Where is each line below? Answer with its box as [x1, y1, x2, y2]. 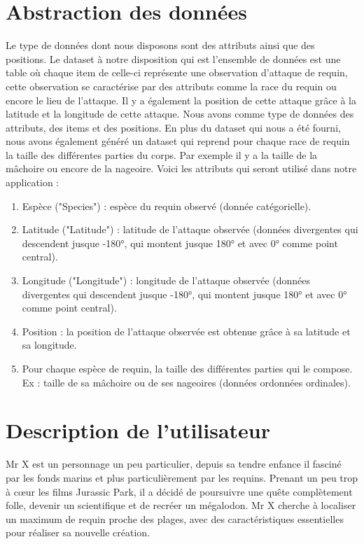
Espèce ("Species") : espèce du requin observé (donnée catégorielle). [22, 198, 311, 213]
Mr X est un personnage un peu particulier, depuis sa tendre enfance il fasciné [6, 456, 342, 471]
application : [6, 175, 59, 190]
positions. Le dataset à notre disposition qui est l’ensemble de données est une [6, 51, 341, 66]
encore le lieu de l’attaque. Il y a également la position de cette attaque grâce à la [6, 92, 356, 107]
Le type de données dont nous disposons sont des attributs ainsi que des [6, 38, 315, 53]
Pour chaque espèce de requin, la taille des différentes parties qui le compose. [22, 361, 353, 375]
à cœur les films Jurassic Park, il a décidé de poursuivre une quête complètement [6, 484, 353, 498]
